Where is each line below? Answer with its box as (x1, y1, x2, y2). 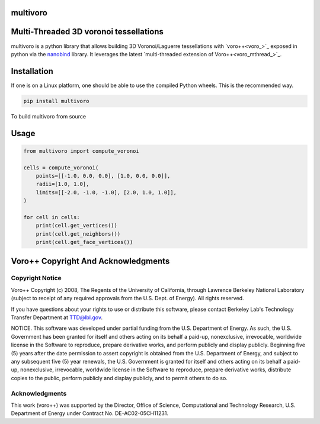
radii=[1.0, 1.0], (36, 181, 89, 188)
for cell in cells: (23, 214, 80, 220)
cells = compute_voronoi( (23, 164, 99, 171)
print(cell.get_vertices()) (36, 222, 118, 229)
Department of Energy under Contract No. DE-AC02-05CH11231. (11, 410, 169, 417)
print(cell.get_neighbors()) (36, 230, 121, 237)
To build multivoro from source (11, 113, 86, 120)
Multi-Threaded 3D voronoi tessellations (11, 27, 164, 37)
